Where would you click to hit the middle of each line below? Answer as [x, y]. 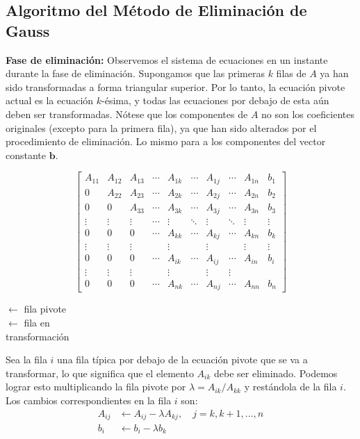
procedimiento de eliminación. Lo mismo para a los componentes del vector [166, 141]
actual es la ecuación [50, 100]
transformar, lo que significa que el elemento [100, 373]
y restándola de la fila [291, 387]
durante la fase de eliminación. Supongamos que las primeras [135, 73]
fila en [37, 322]
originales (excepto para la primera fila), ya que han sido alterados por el [161, 127]
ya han [334, 73]
